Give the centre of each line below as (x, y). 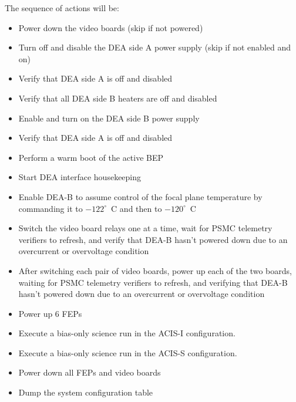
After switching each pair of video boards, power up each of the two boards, (155, 270)
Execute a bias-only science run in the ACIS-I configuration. (127, 333)
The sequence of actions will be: (62, 8)
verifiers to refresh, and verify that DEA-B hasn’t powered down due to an (153, 239)
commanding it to (51, 208)
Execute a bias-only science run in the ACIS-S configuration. (128, 352)
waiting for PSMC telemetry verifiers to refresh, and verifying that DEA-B (153, 282)
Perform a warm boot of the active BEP (91, 157)
